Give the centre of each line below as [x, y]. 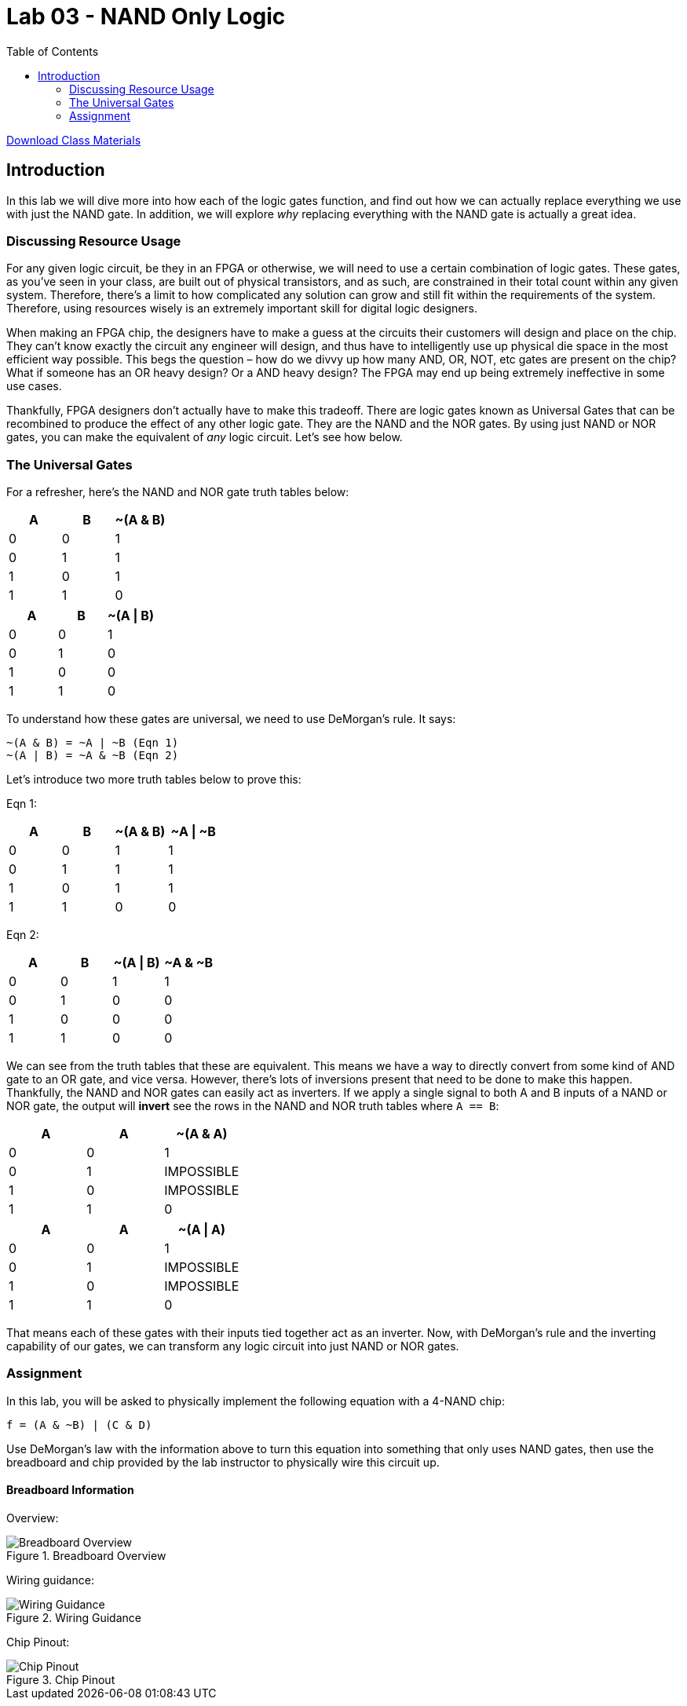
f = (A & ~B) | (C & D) [79, 1425]
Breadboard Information [70, 1490]
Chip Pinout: [38, 1642]
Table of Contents [53, 51]
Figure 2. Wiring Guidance [74, 1618]
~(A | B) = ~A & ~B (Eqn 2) [93, 756]
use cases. [34, 386]
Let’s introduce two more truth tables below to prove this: [154, 780]
